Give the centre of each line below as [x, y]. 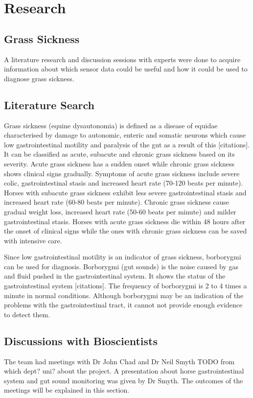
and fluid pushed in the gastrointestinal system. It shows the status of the [115, 276]
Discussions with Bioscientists [81, 340]
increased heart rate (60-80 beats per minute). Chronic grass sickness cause [117, 202]
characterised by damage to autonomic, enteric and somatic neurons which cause [125, 135]
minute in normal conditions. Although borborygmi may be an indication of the [124, 295]
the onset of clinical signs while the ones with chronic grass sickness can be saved [126, 231]
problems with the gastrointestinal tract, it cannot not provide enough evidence [123, 305]
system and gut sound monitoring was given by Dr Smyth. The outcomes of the [124, 380]
